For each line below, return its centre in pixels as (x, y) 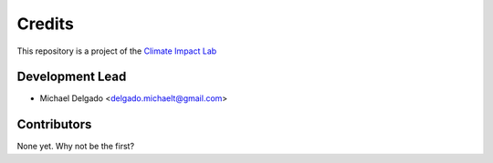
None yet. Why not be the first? (76, 147)
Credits (46, 24)
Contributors (54, 124)
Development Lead (72, 77)
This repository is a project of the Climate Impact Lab (117, 51)
